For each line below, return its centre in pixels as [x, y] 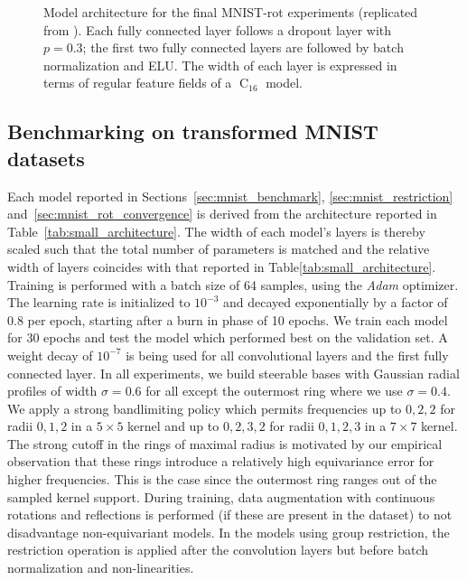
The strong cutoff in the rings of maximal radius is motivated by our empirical [225, 443]
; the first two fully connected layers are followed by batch [243, 47]
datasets [46, 158]
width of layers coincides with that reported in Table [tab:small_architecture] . [222, 266]
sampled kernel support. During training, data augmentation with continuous [221, 496]
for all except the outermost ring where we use [274, 391]
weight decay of [50, 355]
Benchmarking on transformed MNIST [193, 131]
